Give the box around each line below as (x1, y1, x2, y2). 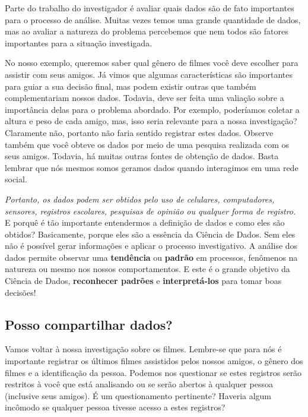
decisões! (5, 286, 36, 298)
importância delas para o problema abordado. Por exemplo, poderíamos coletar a (5, 103, 300, 115)
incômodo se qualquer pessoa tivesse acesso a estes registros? (5, 401, 226, 413)
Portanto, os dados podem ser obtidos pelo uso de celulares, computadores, (5, 192, 275, 205)
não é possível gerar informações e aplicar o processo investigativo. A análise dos (5, 239, 298, 252)
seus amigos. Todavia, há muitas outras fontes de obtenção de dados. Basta (5, 150, 279, 162)
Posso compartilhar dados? (5, 315, 173, 333)
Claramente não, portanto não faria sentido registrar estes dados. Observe (5, 126, 274, 138)
